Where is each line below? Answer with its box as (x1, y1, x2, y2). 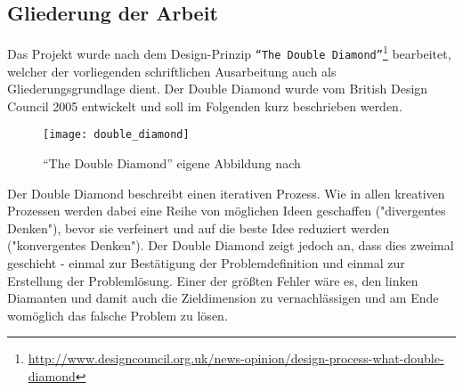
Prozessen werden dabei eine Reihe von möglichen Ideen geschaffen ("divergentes (7, 201, 446, 220)
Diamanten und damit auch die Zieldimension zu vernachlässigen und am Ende (7, 288, 439, 307)
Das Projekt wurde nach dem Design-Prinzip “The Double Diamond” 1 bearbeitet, (7, 42, 451, 62)
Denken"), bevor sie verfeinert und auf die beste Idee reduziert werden (7, 218, 390, 237)
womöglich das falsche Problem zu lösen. (7, 305, 228, 324)
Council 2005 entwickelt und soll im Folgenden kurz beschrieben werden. (7, 96, 402, 115)
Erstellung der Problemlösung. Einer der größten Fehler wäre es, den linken (7, 271, 418, 289)
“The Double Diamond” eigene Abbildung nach (43, 153, 301, 172)
